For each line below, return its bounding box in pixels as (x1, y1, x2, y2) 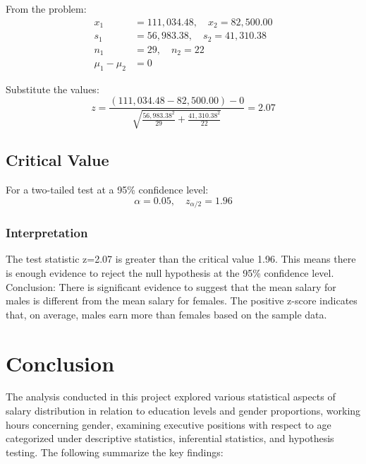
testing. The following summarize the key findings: (6, 444, 224, 459)
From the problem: (6, 1, 87, 16)
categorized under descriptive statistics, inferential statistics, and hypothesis (6, 431, 334, 446)
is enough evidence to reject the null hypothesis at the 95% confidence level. (6, 265, 334, 280)
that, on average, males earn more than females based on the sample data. (6, 307, 327, 321)
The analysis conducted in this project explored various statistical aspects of (6, 389, 336, 404)
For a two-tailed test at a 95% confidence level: (6, 182, 209, 197)
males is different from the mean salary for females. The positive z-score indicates (6, 293, 358, 308)
